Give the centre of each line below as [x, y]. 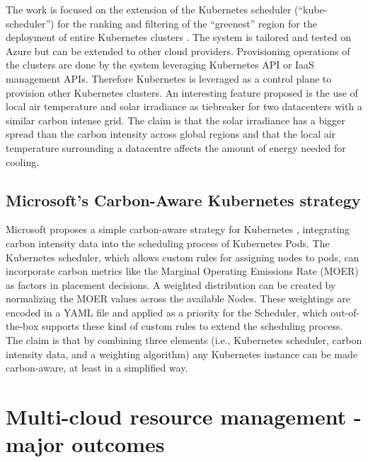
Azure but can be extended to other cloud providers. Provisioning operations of [178, 51]
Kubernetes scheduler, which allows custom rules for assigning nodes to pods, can [183, 257]
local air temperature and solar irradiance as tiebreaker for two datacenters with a [184, 106]
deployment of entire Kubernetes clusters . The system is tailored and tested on [178, 37]
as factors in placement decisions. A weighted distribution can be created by [171, 284]
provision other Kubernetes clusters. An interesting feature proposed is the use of [182, 92]
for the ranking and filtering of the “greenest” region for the [187, 23]
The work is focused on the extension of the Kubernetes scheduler [149, 9]
